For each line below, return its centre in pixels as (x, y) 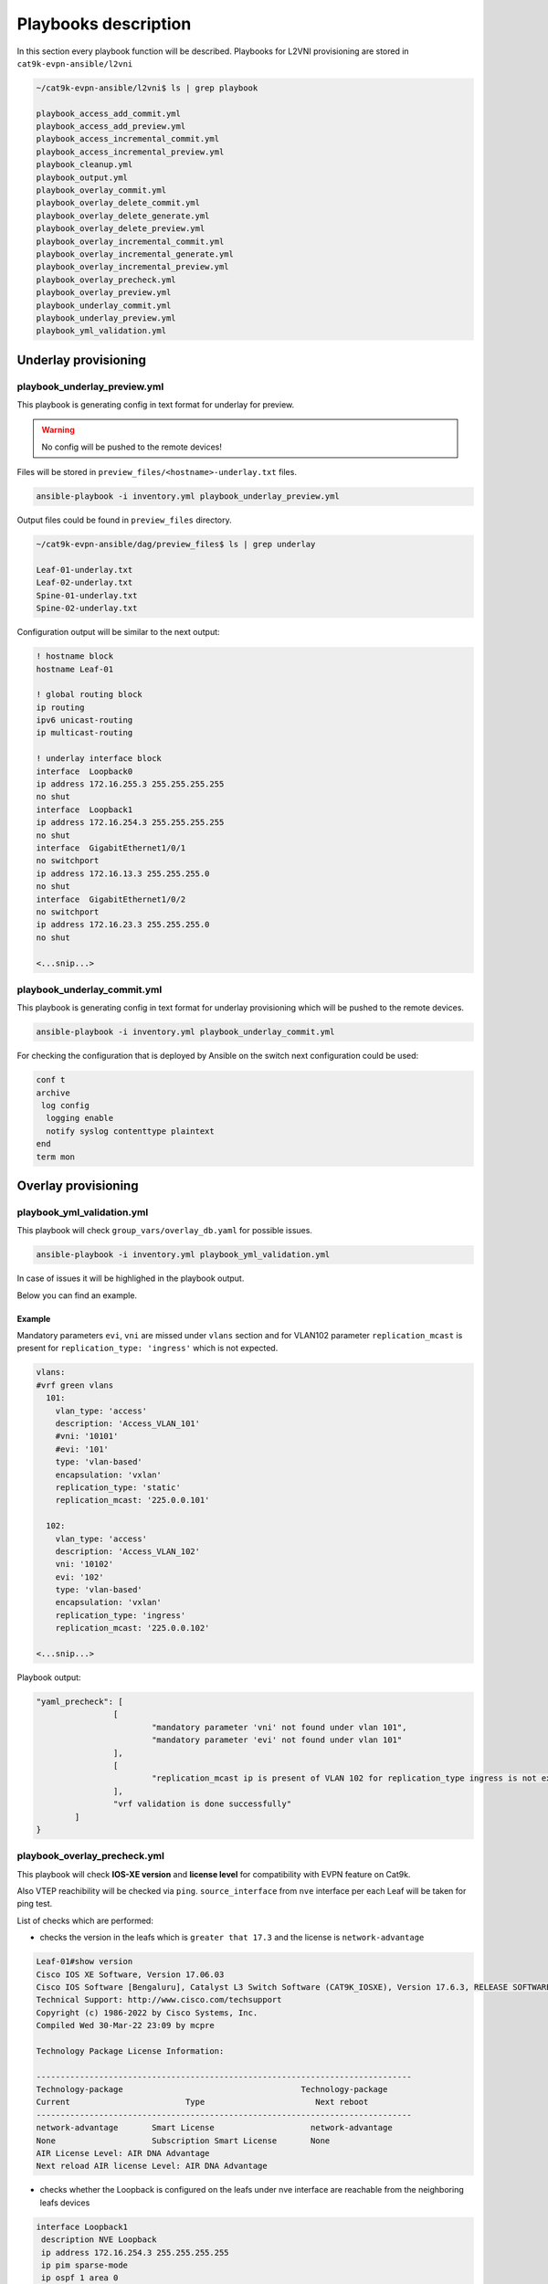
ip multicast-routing (84, 733)
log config (66, 1105)
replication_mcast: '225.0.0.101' (132, 1500)
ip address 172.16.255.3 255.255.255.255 (130, 784)
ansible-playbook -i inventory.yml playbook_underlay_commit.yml (185, 1032)
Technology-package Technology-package (212, 2089)
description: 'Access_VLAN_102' (128, 1551)
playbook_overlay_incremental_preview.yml (132, 267)
